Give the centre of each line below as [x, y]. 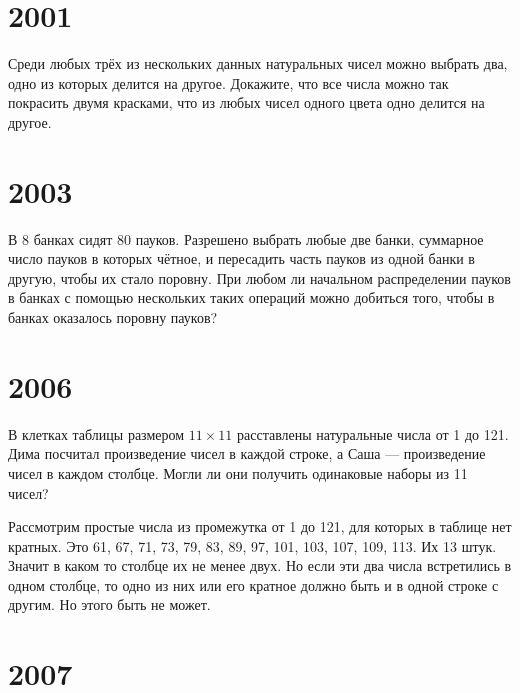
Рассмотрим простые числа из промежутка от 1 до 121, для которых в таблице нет [260, 526]
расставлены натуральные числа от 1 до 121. [373, 433]
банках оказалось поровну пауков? [113, 317]
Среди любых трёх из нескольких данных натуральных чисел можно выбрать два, [258, 63]
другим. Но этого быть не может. [109, 604]
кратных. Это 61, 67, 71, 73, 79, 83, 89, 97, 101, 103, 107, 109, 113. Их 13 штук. [252, 545]
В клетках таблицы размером [96, 433]
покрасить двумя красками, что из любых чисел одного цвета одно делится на [246, 102]
